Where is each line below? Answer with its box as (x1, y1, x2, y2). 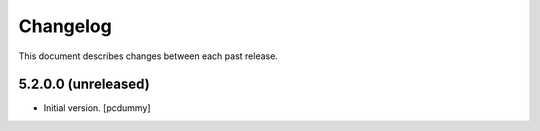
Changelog (18, 15, 112, 37)
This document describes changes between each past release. (18, 50, 279, 62)
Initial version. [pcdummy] (43, 102, 151, 114)
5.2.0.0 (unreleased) (18, 76, 150, 93)
